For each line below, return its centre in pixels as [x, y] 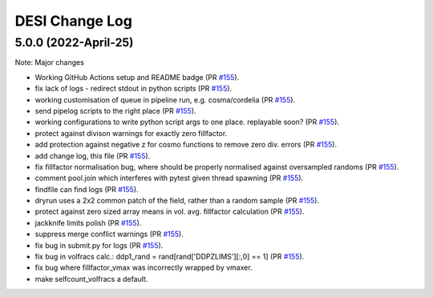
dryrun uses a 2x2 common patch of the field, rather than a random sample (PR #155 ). [177, 201]
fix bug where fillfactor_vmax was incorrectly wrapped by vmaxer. [144, 267]
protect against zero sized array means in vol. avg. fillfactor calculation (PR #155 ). [170, 211]
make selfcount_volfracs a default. [91, 279]
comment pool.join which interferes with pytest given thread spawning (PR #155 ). [169, 178]
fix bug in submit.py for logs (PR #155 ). [99, 245]
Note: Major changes [49, 62]
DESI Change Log [73, 21]
